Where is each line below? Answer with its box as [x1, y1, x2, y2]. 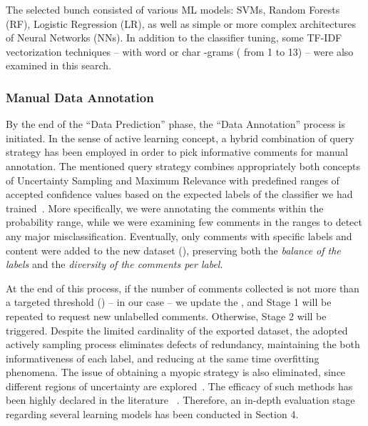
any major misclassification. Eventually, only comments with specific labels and [6, 228, 352, 243]
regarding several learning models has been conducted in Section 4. [6, 407, 299, 422]
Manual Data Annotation [6, 88, 154, 106]
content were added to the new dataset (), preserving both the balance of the [6, 242, 341, 257]
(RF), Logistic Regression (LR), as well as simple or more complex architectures [6, 16, 357, 31]
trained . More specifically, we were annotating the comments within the [6, 200, 324, 215]
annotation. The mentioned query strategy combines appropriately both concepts [6, 158, 361, 173]
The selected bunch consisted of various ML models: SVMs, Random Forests [6, 2, 340, 16]
